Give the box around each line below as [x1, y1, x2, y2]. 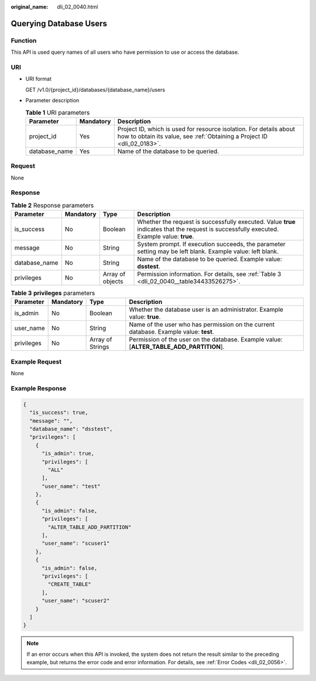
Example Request [11, 357, 61, 365]
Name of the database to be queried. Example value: [137, 255, 282, 263]
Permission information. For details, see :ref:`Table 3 [137, 270, 281, 278]
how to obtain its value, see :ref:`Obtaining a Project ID [117, 132, 268, 140]
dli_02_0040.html [57, 4, 98, 10]
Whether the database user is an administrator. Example [129, 306, 284, 314]
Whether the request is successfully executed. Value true [137, 218, 296, 226]
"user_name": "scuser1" [42, 540, 110, 547]
